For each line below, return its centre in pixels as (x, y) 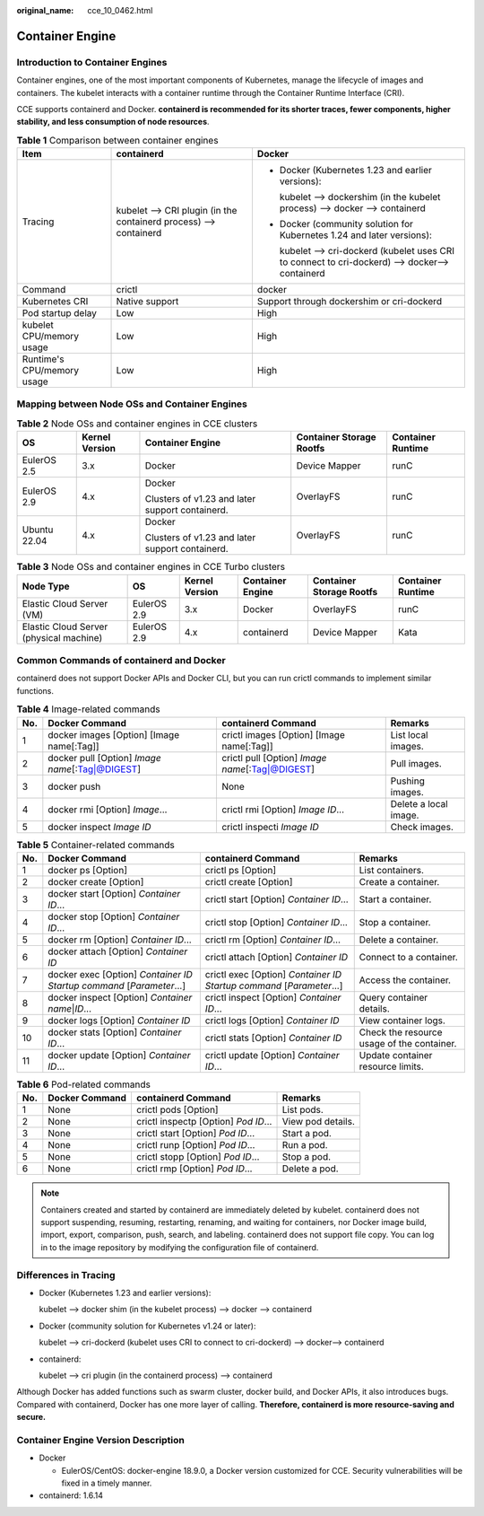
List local (409, 734)
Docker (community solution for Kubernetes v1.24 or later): (147, 1326)
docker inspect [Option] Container (120, 997)
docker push (74, 786)
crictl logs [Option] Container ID (272, 1021)
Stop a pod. (307, 1157)
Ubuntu (38, 530)
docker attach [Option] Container (118, 951)
